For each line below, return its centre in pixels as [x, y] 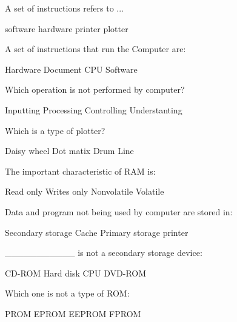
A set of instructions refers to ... [65, 8]
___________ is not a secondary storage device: [104, 253]
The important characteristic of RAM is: [80, 171]
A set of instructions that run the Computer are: [95, 49]
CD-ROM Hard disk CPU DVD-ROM [76, 273]
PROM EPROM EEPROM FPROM [73, 313]
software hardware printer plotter [67, 28]
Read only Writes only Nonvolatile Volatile [85, 191]
